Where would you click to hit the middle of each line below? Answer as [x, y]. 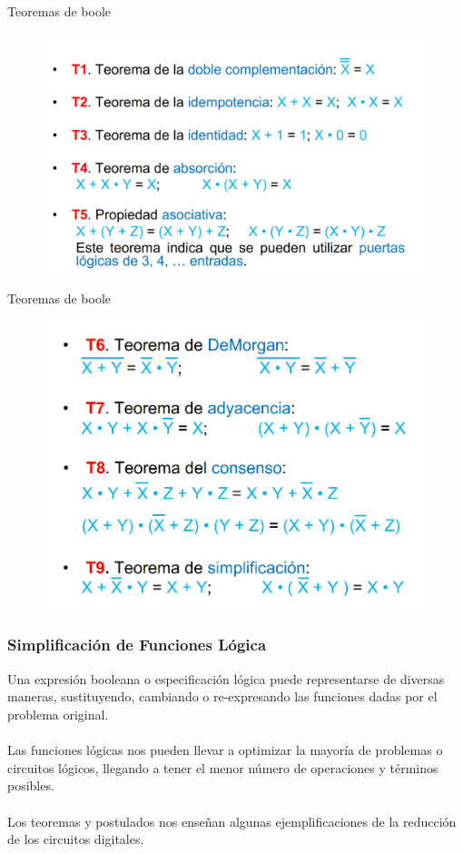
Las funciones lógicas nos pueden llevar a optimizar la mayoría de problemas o [225, 750]
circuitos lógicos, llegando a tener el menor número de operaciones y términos [223, 767]
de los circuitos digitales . [76, 839]
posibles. [31, 785]
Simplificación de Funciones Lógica [137, 645]
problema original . [58, 714]
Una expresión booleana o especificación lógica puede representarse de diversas [226, 678]
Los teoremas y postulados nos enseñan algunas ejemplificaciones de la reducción [232, 821]
